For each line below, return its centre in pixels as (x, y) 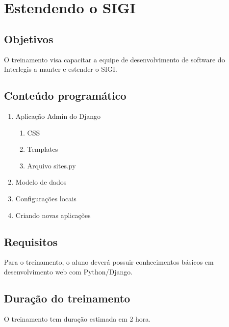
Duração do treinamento (67, 298)
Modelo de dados (41, 182)
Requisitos (31, 241)
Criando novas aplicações (53, 215)
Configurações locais (46, 198)
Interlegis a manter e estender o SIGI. (61, 69)
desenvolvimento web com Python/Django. (68, 271)
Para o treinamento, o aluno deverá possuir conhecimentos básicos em (109, 262)
